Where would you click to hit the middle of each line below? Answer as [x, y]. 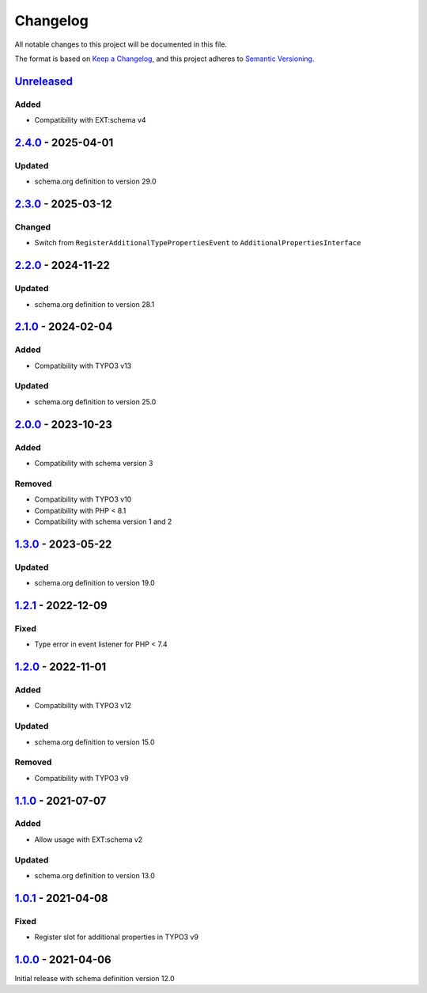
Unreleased [44, 81]
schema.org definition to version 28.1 [94, 304]
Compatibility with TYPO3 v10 [83, 499]
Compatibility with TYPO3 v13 [83, 366]
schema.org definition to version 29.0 [96, 181]
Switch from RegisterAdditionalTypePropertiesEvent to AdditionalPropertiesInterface [198, 243]
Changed [33, 227]
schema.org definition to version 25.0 [95, 402]
